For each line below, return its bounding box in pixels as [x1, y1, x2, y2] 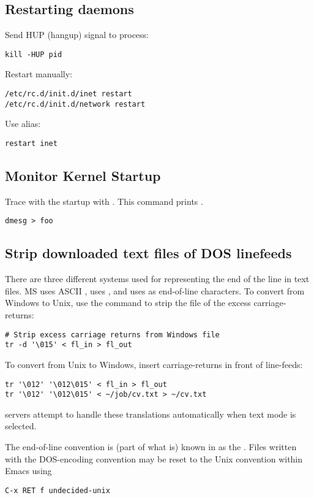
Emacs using [5, 464, 52, 477]
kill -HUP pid [5, 50, 62, 59]
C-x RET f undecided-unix [5, 486, 110, 495]
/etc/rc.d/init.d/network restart [5, 99, 146, 109]
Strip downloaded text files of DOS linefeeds [5, 243, 292, 262]
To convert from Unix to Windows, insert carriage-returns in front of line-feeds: [5, 358, 303, 370]
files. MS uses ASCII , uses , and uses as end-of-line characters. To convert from [5, 284, 305, 297]
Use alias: [5, 117, 41, 130]
